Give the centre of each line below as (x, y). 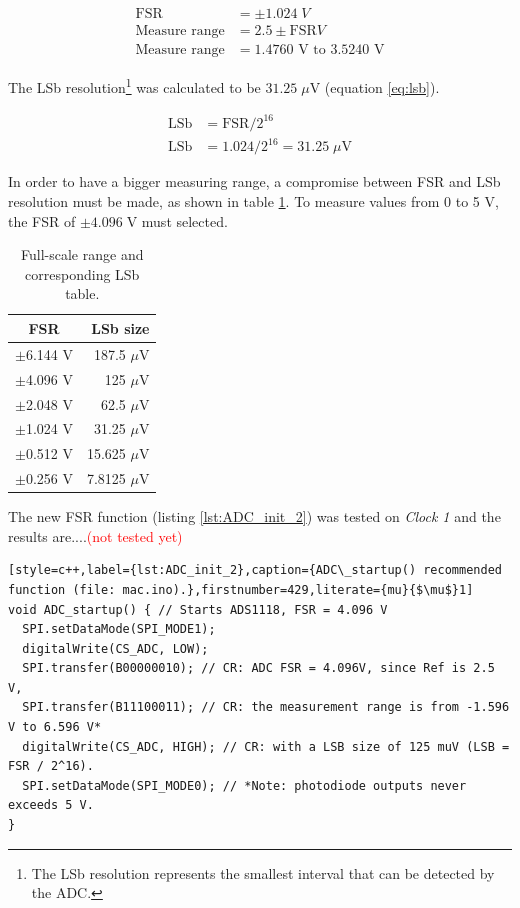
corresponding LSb (82, 273)
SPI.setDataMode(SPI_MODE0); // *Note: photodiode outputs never (244, 785)
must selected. (184, 220)
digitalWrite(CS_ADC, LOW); (115, 648)
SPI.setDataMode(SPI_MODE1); (119, 629)
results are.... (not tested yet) (95, 535)
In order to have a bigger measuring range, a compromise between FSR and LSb (254, 181)
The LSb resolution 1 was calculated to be (134, 85)
